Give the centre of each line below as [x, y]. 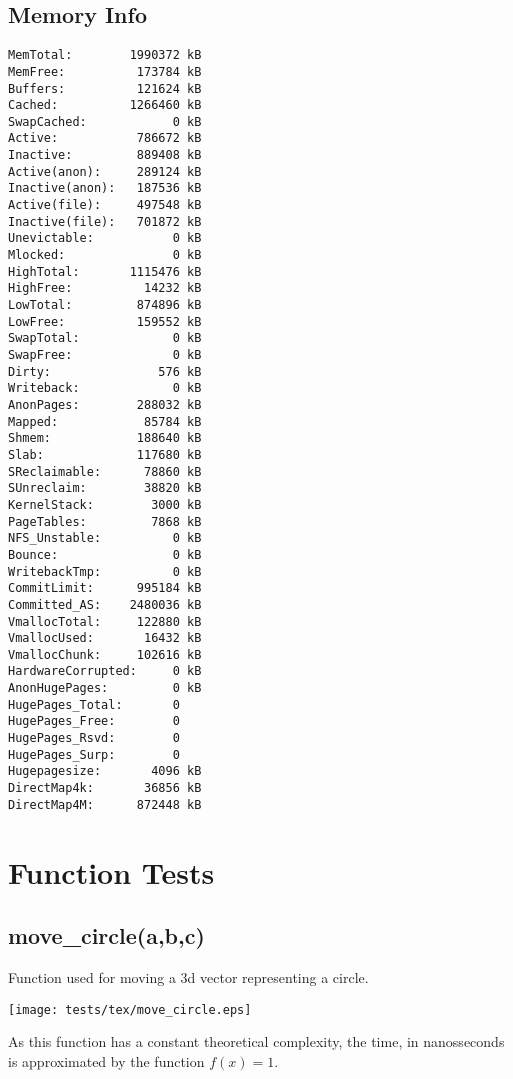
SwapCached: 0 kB [105, 121]
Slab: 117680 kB [105, 454]
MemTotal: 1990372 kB [105, 55]
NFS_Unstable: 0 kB [105, 538]
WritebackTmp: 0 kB [105, 571]
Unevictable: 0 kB [105, 238]
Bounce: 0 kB [105, 554]
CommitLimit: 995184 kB [105, 588]
